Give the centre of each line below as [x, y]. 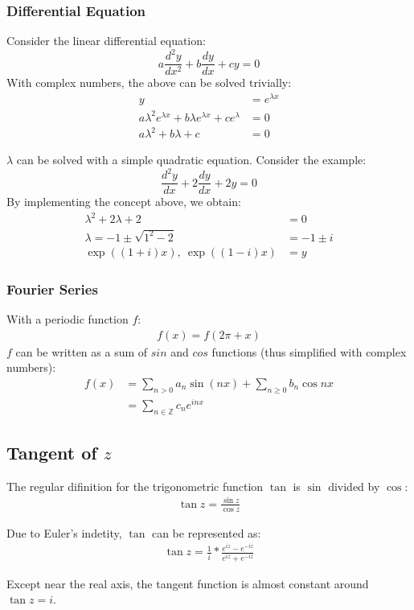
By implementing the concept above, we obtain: [124, 202]
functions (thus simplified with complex [309, 351]
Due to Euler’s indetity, [64, 532]
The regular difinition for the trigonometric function [135, 486]
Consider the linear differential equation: [106, 41]
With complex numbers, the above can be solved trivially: [149, 82]
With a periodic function [68, 318]
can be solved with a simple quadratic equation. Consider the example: [191, 160]
